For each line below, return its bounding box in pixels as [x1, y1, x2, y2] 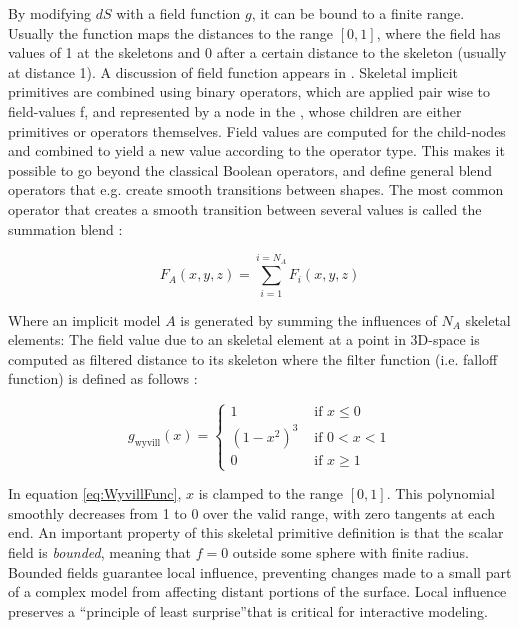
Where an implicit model [8, 309, 161, 330]
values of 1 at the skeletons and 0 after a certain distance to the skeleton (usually [8, 42, 507, 63]
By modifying [8, 3, 92, 23]
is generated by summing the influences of [180, 309, 437, 330]
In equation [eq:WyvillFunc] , [8, 483, 182, 504]
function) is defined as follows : [8, 368, 198, 389]
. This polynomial [386, 483, 495, 504]
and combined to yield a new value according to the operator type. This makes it [8, 140, 505, 161]
